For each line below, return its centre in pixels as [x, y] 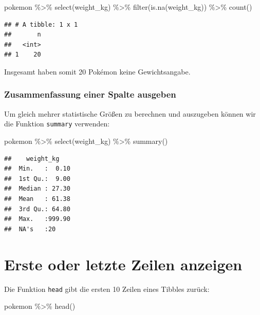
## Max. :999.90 [37, 219]
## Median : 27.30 [37, 189]
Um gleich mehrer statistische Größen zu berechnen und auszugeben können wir [130, 113]
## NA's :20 [30, 229]
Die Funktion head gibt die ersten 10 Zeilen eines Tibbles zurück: [107, 289]
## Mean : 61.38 [37, 199]
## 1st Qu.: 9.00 [37, 179]
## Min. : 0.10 [37, 169]
